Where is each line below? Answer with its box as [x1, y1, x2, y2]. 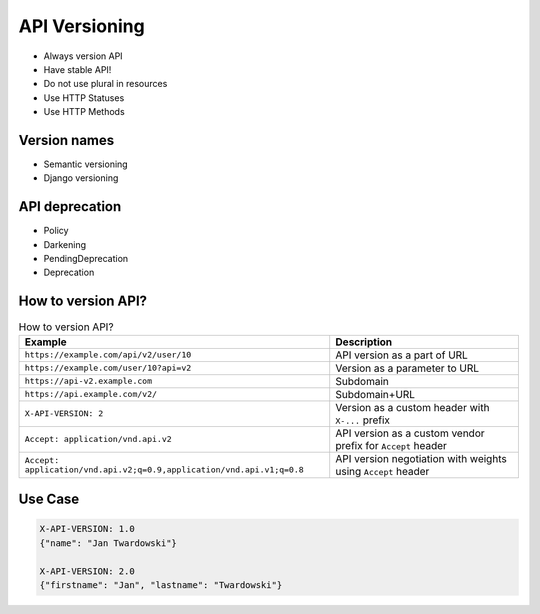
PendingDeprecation [43, 253, 129, 265]
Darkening [43, 238, 87, 250]
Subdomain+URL [335, 387, 415, 401]
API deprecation [18, 198, 122, 215]
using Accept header [335, 464, 430, 478]
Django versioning [43, 172, 119, 184]
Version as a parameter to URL [335, 361, 480, 375]
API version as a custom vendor [335, 426, 485, 440]
